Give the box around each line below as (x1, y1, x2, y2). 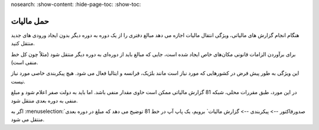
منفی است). (11, 59, 38, 66)
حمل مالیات (11, 16, 50, 26)
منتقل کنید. (11, 40, 35, 47)
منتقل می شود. (11, 116, 44, 123)
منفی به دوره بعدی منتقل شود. (11, 97, 78, 104)
